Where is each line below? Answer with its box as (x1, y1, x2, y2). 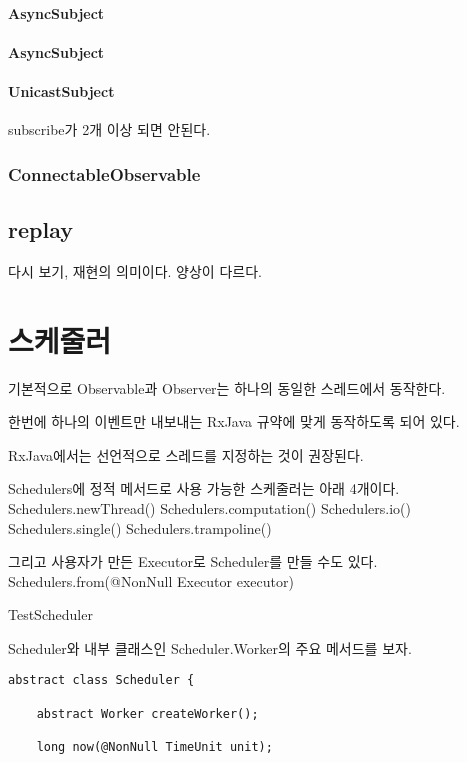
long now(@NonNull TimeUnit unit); (36, 740, 273, 755)
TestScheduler (8, 604, 93, 625)
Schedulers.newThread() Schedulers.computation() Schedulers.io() (8, 497, 411, 518)
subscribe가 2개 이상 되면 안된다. (8, 119, 211, 140)
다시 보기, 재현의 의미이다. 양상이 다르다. (8, 260, 262, 281)
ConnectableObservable (8, 161, 201, 186)
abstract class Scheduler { (8, 673, 195, 688)
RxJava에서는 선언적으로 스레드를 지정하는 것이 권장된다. (8, 444, 364, 465)
